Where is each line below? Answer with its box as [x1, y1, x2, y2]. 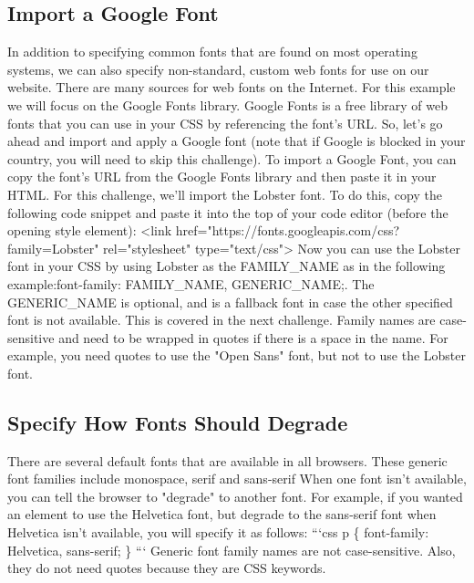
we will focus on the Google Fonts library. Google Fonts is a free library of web [7, 95, 448, 114]
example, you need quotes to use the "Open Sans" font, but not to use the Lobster [7, 346, 467, 365]
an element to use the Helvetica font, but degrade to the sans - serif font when [7, 505, 437, 524]
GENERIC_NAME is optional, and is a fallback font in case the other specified [7, 292, 453, 311]
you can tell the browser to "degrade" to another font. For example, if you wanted [7, 486, 463, 505]
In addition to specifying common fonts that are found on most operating [7, 42, 417, 61]
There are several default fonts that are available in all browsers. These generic [7, 451, 448, 470]
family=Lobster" [7, 238, 99, 257]
